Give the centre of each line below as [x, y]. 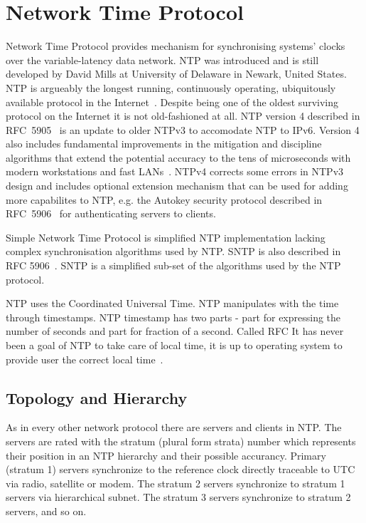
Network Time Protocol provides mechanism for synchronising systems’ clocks [176, 46]
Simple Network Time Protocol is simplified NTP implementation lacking [166, 237]
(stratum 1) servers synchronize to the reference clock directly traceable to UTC [181, 469]
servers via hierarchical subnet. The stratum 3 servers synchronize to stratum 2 [178, 497]
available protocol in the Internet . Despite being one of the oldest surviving [172, 102]
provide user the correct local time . [85, 359]
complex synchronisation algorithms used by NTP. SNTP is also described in [173, 251]
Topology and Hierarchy [97, 397]
